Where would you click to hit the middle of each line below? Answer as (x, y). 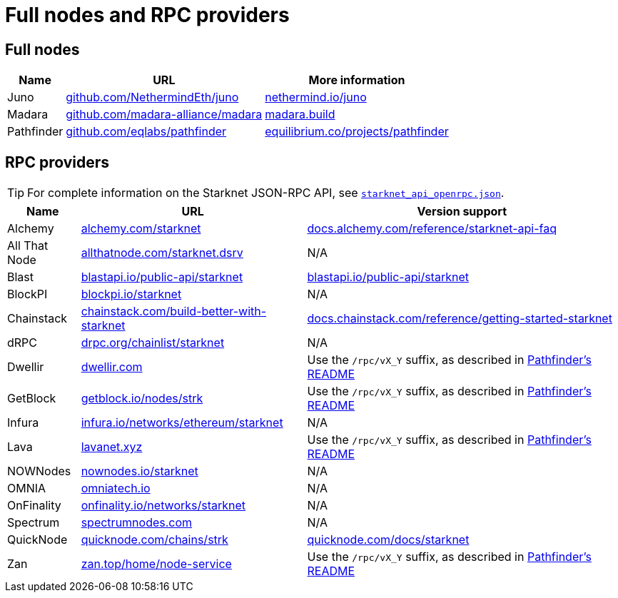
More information (357, 80)
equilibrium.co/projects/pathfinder (357, 132)
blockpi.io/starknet (131, 294)
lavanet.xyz (112, 447)
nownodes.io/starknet (140, 471)
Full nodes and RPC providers (147, 15)
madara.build (300, 115)
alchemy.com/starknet (141, 229)
